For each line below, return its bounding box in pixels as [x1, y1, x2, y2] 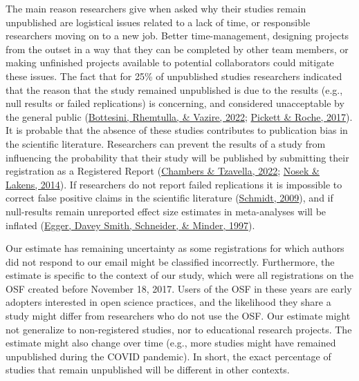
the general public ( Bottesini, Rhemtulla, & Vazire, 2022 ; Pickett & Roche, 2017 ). [6, 109, 353, 124]
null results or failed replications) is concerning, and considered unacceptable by [6, 96, 344, 110]
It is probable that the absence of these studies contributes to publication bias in [6, 123, 348, 137]
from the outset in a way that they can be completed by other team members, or [6, 41, 349, 56]
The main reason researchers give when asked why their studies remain [6, 1, 306, 15]
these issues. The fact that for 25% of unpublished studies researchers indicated [6, 68, 342, 83]
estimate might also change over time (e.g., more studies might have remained [6, 335, 336, 350]
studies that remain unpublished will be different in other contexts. [6, 362, 290, 377]
